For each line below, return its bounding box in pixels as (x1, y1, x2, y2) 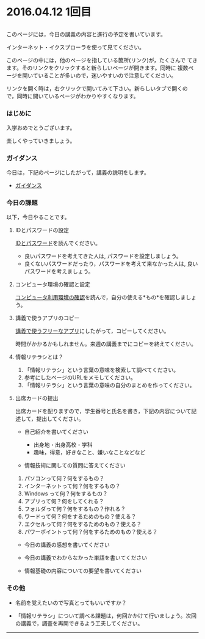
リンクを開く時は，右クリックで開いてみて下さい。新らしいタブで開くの (6, 84, 188, 92)
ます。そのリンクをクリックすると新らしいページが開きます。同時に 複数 (6, 64, 189, 71)
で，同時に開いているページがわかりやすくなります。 (6, 92, 139, 100)
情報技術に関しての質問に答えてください (24, 462, 126, 469)
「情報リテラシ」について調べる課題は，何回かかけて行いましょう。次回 (15, 612, 197, 619)
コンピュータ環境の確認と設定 (15, 281, 90, 288)
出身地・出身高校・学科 (33, 441, 93, 448)
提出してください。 (36, 415, 84, 423)
